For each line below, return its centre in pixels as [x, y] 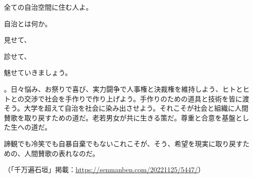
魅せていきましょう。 [38, 72]
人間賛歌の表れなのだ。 [62, 153]
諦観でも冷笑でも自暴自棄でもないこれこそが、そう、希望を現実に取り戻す [123, 143]
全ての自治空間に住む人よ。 [48, 7]
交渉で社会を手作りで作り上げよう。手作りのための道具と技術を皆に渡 [137, 98]
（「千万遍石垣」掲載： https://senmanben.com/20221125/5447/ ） [104, 169]
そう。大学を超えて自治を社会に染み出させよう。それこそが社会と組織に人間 [126, 108]
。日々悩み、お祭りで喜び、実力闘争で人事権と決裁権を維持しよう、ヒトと [123, 89]
